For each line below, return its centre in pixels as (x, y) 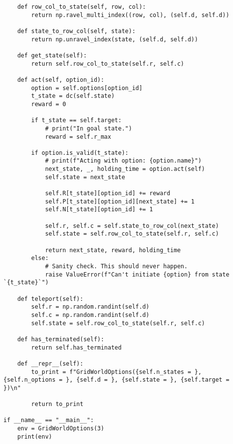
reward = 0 (49, 104)
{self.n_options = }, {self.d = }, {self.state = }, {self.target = (116, 380)
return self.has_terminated (76, 347)
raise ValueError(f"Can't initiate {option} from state (137, 274)
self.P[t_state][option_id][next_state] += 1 (120, 201)
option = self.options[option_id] (87, 88)
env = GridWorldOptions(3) (61, 429)
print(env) (35, 436)
